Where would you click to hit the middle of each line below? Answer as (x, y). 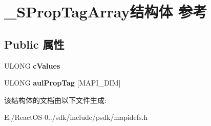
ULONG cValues (32, 65)
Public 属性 (34, 44)
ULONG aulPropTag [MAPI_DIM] (62, 83)
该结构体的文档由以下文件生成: (55, 100)
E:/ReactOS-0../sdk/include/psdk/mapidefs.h (76, 117)
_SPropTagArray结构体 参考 (106, 12)
